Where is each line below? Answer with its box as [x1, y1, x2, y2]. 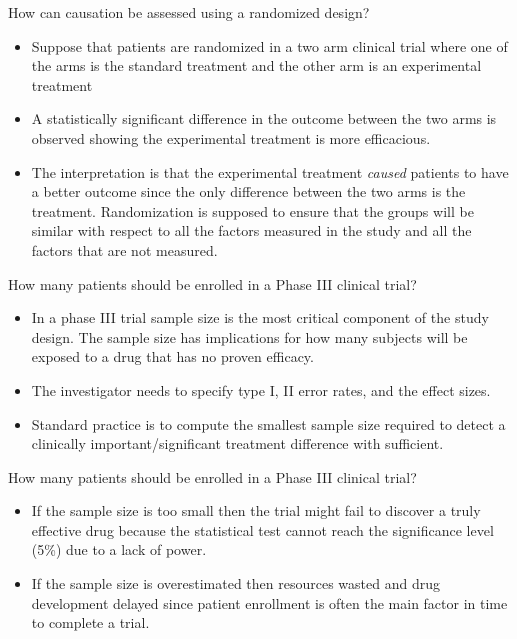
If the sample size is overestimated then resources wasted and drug [31, 573, 440, 594]
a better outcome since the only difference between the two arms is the [31, 181, 466, 202]
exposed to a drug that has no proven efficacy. [31, 346, 314, 367]
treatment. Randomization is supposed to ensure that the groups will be [31, 200, 474, 221]
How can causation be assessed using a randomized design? [8, 2, 370, 22]
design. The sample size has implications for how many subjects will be [31, 326, 468, 347]
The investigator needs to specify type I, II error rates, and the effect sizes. [31, 379, 491, 400]
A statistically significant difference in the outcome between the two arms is [31, 108, 497, 129]
